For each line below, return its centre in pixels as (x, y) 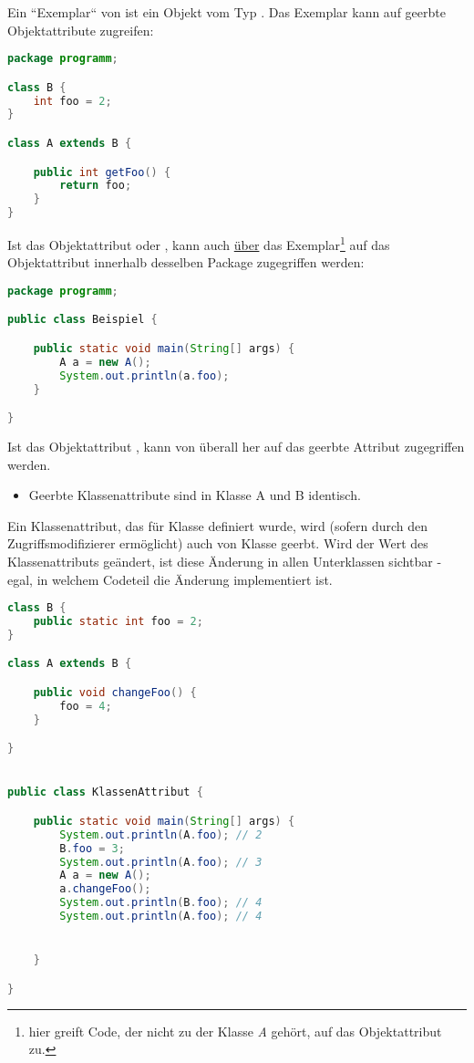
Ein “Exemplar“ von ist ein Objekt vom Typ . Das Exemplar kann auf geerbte (227, 12)
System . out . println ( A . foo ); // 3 (161, 862)
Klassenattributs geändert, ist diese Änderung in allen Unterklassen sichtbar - (225, 561)
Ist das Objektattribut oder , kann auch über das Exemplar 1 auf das (199, 243)
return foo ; (96, 186)
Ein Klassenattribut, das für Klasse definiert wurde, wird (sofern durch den (218, 525)
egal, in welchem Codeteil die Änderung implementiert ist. (170, 579)
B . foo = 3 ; (92, 848)
